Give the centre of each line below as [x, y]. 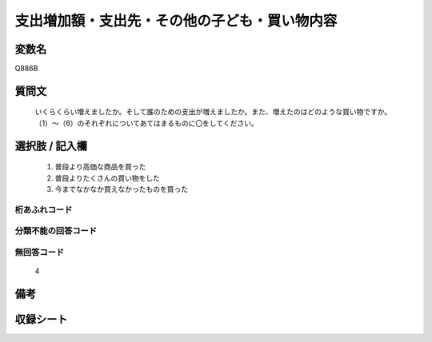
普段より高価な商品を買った [100, 167]
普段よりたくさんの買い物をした [107, 178]
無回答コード [40, 252]
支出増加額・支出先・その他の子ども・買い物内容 [176, 21]
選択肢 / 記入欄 [51, 146]
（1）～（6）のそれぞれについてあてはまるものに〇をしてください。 [147, 123]
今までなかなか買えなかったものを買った [121, 189]
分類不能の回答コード [56, 231]
